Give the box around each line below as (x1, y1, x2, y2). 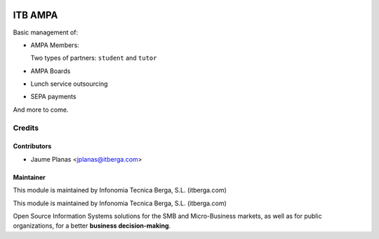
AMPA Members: (30, 41, 80, 49)
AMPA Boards (30, 67, 71, 75)
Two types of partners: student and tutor (30, 53, 157, 63)
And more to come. (13, 105, 69, 114)
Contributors (13, 142, 52, 150)
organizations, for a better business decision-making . (13, 221, 171, 230)
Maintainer (13, 173, 46, 181)
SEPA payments (30, 92, 77, 101)
